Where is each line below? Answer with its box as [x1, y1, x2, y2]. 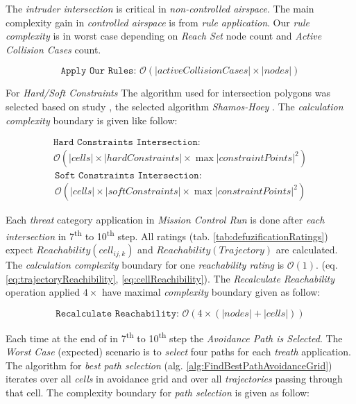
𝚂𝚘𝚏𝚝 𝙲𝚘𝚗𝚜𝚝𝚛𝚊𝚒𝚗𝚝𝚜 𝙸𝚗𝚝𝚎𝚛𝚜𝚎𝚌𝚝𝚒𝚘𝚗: [54, 171, 202, 181]
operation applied [6, 285, 80, 299]
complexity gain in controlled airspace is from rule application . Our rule [6, 15, 310, 29]
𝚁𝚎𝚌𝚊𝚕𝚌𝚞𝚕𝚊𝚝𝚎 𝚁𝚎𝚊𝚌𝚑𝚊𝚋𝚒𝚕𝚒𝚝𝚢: [56, 308, 179, 319]
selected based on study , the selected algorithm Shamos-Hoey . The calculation [6, 99, 344, 113]
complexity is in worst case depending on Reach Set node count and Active [6, 28, 322, 43]
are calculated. [276, 242, 338, 257]
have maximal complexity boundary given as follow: [101, 285, 321, 299]
